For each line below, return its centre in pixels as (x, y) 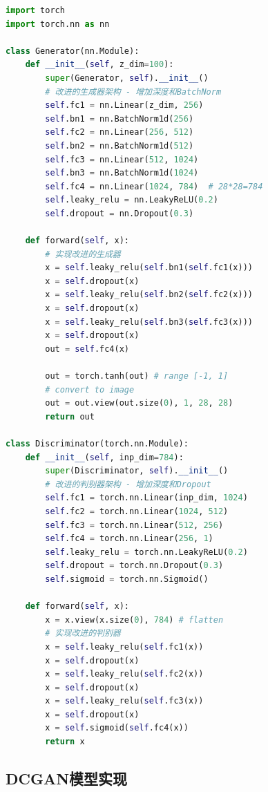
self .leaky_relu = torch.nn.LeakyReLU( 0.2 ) (146, 552)
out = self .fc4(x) (87, 349)
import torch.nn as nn (58, 24)
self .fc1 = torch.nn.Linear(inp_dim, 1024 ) (146, 498)
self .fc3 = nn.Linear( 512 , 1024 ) (122, 159)
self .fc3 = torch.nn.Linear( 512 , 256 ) (134, 525)
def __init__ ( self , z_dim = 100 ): (99, 65)
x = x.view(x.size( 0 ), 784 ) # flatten (134, 620)
